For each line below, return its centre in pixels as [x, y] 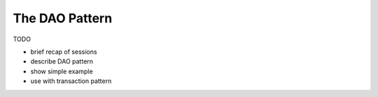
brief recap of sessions [64, 52]
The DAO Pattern [63, 18]
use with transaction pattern [71, 81]
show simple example [62, 71]
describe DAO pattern [62, 61]
